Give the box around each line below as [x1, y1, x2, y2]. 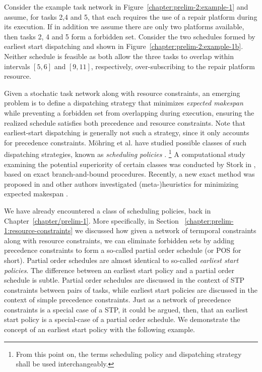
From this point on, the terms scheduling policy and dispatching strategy [16, 348, 242, 359]
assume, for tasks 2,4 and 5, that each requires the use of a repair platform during [4, 11, 257, 22]
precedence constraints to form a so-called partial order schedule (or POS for [4, 245, 241, 255]
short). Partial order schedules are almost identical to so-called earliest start [4, 254, 239, 265]
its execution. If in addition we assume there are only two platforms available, [4, 21, 244, 32]
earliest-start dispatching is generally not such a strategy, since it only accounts [4, 127, 249, 138]
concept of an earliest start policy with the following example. [4, 324, 195, 335]
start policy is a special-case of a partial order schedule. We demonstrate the [4, 314, 240, 325]
